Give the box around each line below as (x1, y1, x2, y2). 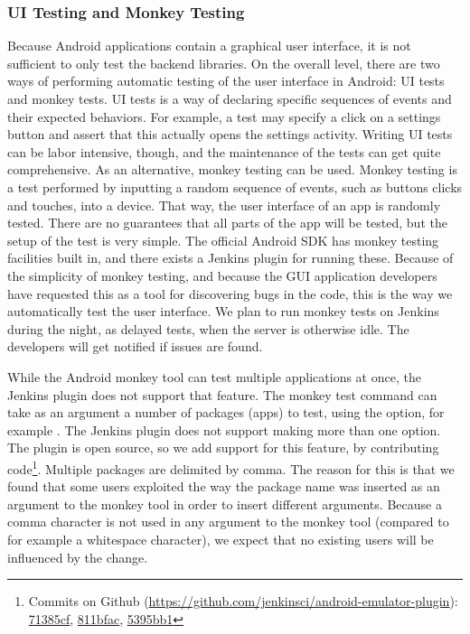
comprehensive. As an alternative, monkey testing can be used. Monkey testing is (7, 160, 457, 179)
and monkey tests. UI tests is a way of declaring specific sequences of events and (7, 89, 452, 107)
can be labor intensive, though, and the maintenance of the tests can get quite (7, 142, 441, 161)
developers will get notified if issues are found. (7, 337, 263, 356)
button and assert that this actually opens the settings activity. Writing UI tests (7, 125, 453, 144)
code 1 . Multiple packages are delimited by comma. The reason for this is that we (7, 456, 455, 478)
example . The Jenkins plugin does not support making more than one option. (7, 420, 441, 439)
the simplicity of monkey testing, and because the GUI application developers (7, 266, 437, 284)
